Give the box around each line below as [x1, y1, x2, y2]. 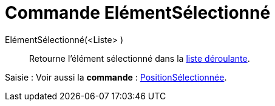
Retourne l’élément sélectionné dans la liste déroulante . [29, 53, 250, 64]
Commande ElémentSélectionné [5, 2, 271, 23]
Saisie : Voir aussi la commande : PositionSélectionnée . [5, 71, 227, 82]
